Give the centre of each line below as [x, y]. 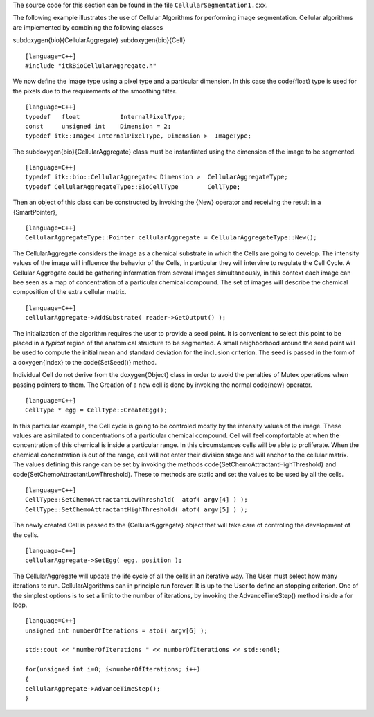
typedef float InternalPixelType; [106, 117]
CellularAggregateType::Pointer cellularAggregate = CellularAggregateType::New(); [171, 238]
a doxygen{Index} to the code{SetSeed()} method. [85, 362]
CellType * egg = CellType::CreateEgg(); [96, 410]
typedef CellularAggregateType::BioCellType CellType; [133, 187]
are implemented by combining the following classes [88, 27]
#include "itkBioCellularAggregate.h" [91, 65]
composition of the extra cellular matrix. [70, 292]
